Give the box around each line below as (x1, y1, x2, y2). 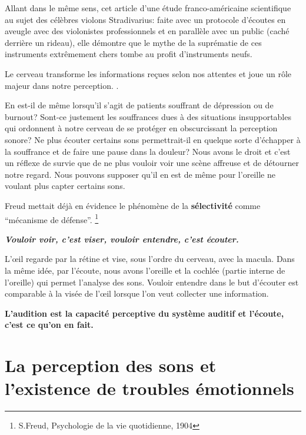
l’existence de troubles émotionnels (5, 376, 294, 400)
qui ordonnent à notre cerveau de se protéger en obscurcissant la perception (5, 122, 278, 134)
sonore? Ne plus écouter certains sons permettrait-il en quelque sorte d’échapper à (5, 133, 301, 145)
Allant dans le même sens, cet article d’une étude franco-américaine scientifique (5, 2, 291, 14)
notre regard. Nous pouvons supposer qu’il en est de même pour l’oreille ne (5, 168, 275, 180)
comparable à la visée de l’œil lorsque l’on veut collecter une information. (5, 287, 269, 300)
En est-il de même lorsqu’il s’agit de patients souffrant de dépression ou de (5, 99, 274, 111)
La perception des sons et (5, 353, 217, 377)
